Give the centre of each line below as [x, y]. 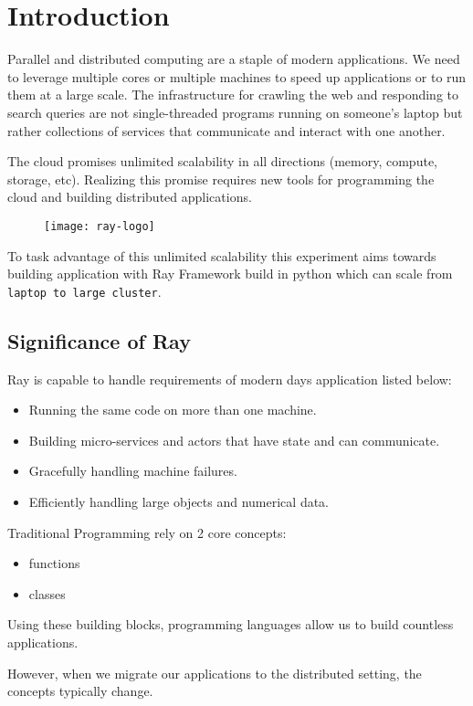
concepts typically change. [80, 691]
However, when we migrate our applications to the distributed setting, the [215, 673]
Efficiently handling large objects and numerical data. [179, 501]
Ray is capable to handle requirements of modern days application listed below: [230, 379]
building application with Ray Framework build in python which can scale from [230, 274]
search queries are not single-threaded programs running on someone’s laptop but [235, 112]
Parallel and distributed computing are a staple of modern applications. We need [234, 59]
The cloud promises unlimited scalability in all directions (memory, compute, [222, 161]
